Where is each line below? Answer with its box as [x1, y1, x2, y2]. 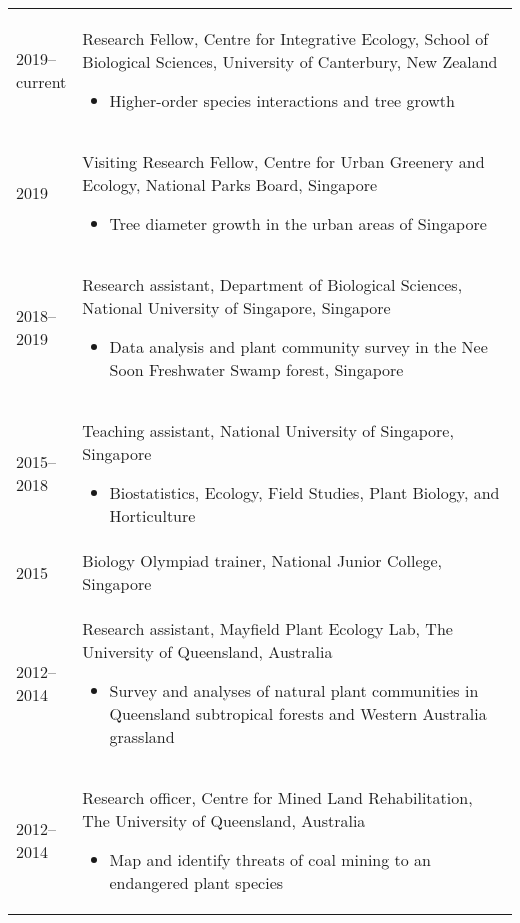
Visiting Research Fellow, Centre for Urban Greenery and [82, 150, 485, 173]
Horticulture [109, 504, 196, 527]
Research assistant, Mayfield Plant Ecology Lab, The [82, 617, 453, 640]
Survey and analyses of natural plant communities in [109, 679, 479, 702]
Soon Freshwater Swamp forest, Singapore [109, 358, 404, 381]
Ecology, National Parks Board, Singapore [82, 173, 378, 196]
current [16, 69, 67, 93]
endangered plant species [109, 871, 284, 894]
